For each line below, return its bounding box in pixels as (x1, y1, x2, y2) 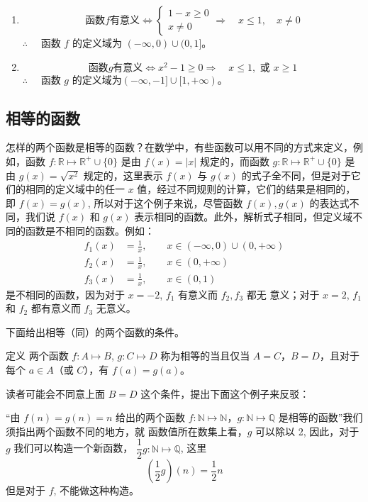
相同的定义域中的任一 (25, 182, 125, 196)
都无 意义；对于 (246, 286, 320, 301)
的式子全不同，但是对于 (241, 167, 351, 182)
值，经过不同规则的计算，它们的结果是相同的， (137, 182, 356, 196)
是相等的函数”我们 (278, 410, 363, 425)
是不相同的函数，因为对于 (6, 286, 125, 301)
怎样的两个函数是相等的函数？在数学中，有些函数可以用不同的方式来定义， (6, 140, 353, 155)
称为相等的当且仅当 (160, 348, 250, 363)
